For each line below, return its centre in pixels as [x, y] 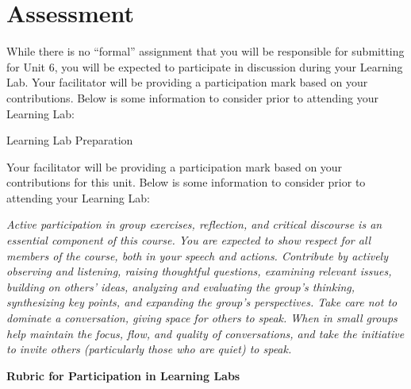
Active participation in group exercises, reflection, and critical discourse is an [194, 224]
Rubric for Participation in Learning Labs [123, 375]
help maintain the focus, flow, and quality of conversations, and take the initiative [205, 333]
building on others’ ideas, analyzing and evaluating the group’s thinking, [181, 286]
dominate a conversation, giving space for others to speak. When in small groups [202, 318]
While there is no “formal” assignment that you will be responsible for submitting [205, 51]
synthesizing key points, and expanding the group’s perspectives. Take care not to [202, 302]
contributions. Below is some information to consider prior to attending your [192, 97]
